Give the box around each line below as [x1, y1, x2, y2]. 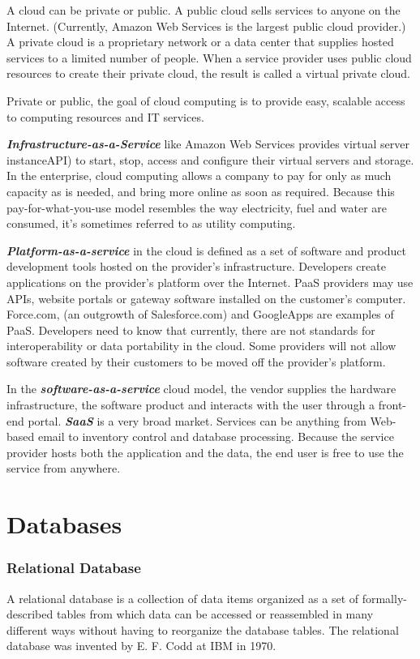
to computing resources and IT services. [6, 108, 204, 125]
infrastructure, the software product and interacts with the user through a [6, 396, 375, 413]
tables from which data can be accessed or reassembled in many [56, 606, 374, 623]
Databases [6, 507, 122, 541]
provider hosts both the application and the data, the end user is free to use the [6, 443, 404, 460]
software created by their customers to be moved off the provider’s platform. [6, 353, 386, 370]
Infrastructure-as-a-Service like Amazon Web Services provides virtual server [6, 135, 409, 152]
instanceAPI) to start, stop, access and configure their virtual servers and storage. [6, 151, 414, 168]
